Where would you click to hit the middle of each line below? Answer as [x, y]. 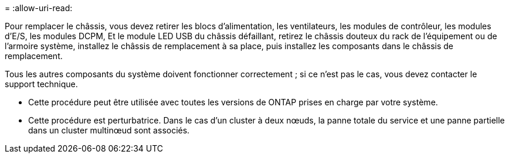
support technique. [41, 84]
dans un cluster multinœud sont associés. [109, 130]
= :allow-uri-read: [39, 8]
